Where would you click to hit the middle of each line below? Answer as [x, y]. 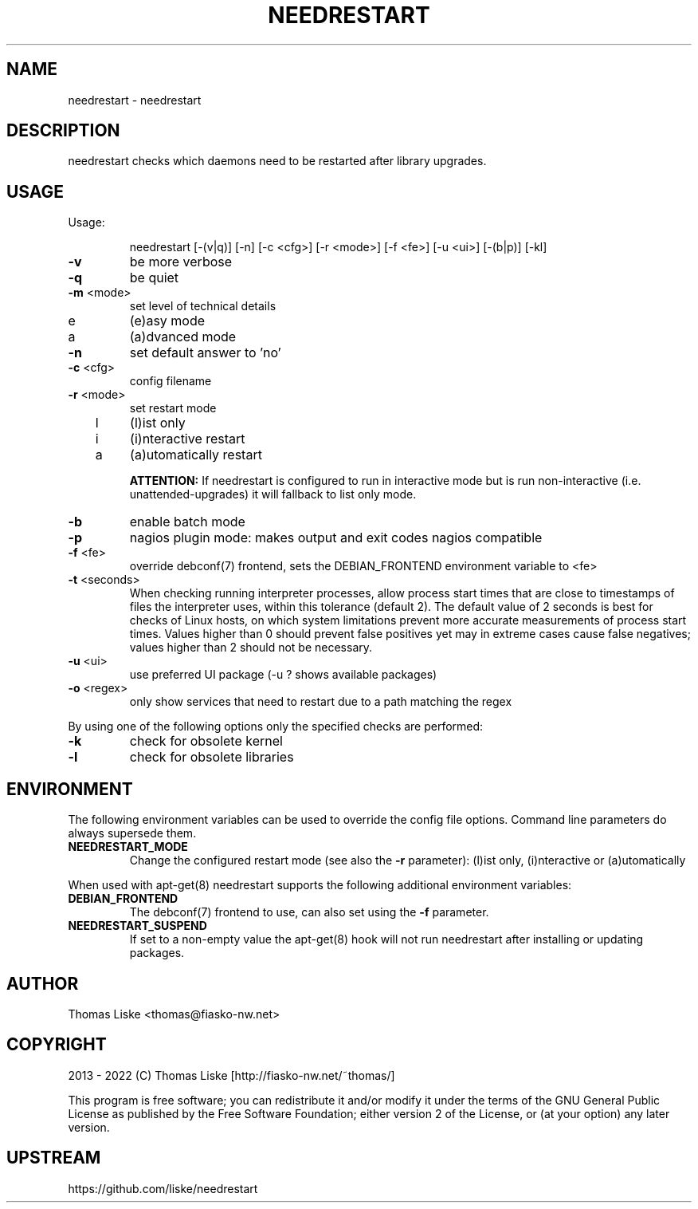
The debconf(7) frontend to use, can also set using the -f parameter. [309, 912]
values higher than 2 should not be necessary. [251, 648]
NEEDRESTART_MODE [128, 847]
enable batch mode [187, 522]
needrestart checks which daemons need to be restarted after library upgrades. [277, 161]
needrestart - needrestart [135, 100]
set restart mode [173, 408]
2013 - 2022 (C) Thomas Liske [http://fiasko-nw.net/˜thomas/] [231, 1075]
